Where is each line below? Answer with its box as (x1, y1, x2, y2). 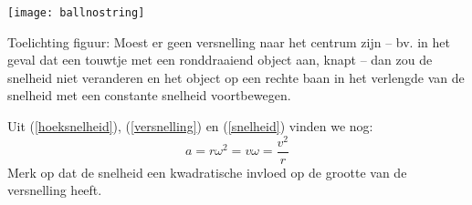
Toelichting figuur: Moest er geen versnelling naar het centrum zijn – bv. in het (7, 32, 450, 51)
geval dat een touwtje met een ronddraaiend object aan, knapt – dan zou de (7, 50, 433, 69)
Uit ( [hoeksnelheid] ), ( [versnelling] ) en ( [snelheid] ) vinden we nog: (7, 117, 373, 136)
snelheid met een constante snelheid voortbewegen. (7, 86, 291, 105)
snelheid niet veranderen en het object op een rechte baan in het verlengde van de (7, 67, 465, 87)
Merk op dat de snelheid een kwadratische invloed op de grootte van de (7, 162, 407, 181)
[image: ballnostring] (7, 6, 145, 19)
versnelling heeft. (7, 180, 102, 200)
